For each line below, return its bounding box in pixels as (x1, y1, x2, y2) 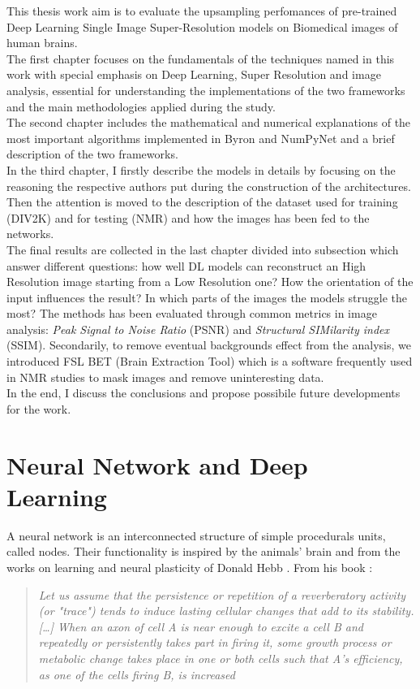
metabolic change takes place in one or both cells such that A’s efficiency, (38, 649, 403, 666)
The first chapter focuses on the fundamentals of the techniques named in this (6, 50, 395, 67)
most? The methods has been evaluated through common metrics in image (6, 305, 377, 322)
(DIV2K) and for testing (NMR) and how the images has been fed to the (6, 209, 370, 226)
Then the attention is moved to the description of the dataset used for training (6, 193, 398, 210)
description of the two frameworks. (6, 145, 178, 162)
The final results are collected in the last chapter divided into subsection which (6, 240, 399, 258)
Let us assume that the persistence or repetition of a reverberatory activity (38, 586, 406, 603)
